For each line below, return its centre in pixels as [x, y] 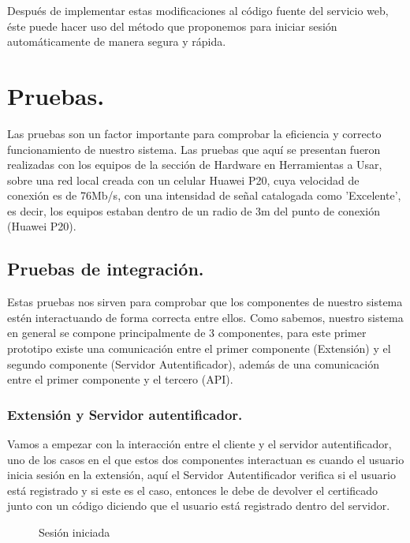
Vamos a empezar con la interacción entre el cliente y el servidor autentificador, [199, 444]
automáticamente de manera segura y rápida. [117, 41]
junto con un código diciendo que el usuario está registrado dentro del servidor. [199, 506]
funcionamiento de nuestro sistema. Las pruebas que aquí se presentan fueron [194, 149]
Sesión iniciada [75, 532]
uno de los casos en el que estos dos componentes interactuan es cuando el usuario [206, 459]
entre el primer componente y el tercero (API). [120, 379]
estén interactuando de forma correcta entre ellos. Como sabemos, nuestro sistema [205, 317]
